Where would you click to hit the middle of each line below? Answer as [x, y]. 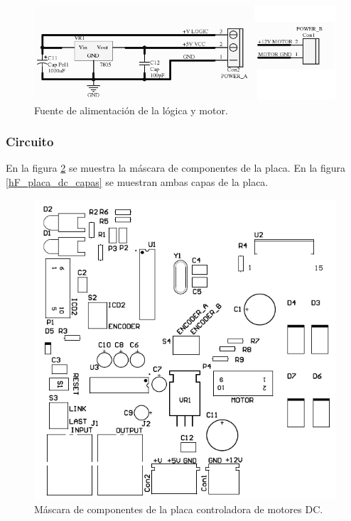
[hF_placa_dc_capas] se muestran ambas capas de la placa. [137, 182]
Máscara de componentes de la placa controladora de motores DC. [179, 509]
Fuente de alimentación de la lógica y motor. [131, 110]
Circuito [30, 142]
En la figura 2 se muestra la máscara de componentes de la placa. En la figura [176, 168]
